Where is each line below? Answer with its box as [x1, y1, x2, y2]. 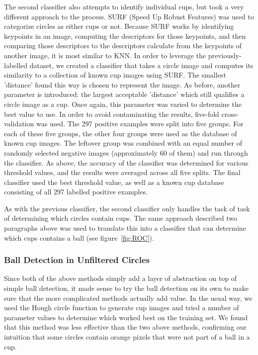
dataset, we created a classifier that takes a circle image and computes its [29, 60, 254, 70]
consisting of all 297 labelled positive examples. [4, 186, 148, 197]
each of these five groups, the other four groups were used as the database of [4, 128, 237, 138]
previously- [208, 50, 242, 60]
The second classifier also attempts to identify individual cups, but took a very [4, 1, 244, 11]
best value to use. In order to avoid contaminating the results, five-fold [4, 108, 219, 119]
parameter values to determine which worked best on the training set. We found [4, 312, 248, 322]
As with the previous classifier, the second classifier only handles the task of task [4, 203, 250, 213]
